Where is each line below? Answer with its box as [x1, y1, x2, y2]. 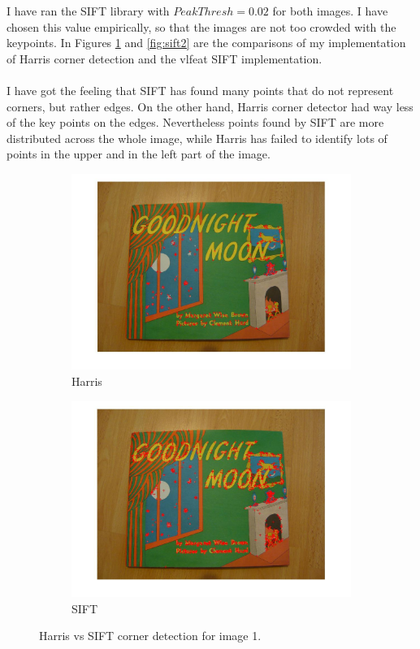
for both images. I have [272, 2, 388, 19]
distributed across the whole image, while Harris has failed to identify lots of [6, 129, 388, 146]
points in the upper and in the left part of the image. [6, 145, 271, 162]
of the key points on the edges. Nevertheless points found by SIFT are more [6, 114, 384, 131]
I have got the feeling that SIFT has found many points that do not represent [6, 81, 394, 98]
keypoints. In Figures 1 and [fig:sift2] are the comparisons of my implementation [6, 34, 406, 51]
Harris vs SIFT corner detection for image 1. [39, 627, 262, 644]
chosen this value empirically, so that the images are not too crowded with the [6, 18, 396, 35]
